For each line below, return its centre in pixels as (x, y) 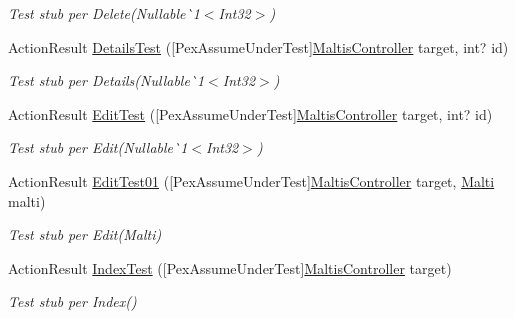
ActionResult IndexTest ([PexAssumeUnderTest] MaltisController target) (230, 267)
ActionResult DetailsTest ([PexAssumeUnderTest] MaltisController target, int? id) (258, 46)
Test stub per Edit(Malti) (85, 234)
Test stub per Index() (72, 301)
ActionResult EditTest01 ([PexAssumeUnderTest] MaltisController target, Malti (251, 180)
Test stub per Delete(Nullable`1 (104, 13)
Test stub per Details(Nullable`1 (106, 80)
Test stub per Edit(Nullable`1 (98, 147)
